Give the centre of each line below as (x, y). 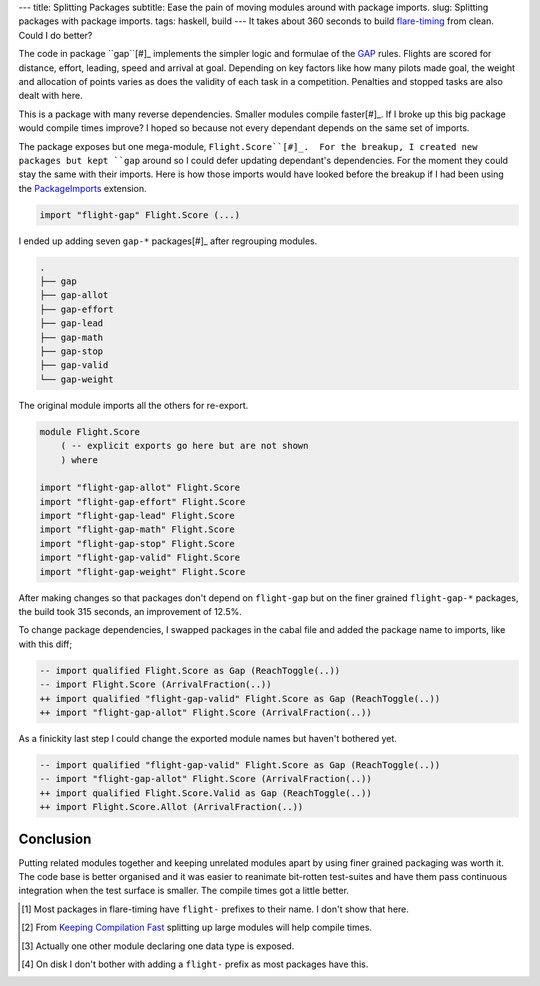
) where (79, 459)
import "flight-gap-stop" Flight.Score (137, 543)
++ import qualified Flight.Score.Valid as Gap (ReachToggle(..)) (205, 793)
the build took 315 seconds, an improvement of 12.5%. (130, 612)
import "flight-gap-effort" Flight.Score (142, 501)
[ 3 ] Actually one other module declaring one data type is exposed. (158, 946)
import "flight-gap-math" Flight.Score (137, 529)
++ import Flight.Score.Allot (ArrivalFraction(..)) (171, 807)
